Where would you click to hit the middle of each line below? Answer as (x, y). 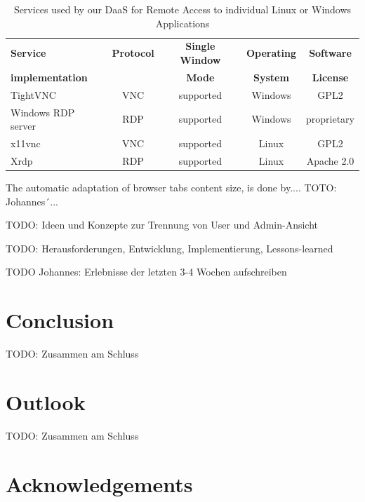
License (330, 77)
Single (200, 46)
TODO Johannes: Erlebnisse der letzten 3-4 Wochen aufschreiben (146, 272)
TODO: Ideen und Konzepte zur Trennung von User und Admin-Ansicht (162, 225)
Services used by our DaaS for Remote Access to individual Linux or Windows (182, 9)
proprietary (330, 119)
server (23, 126)
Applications (182, 23)
